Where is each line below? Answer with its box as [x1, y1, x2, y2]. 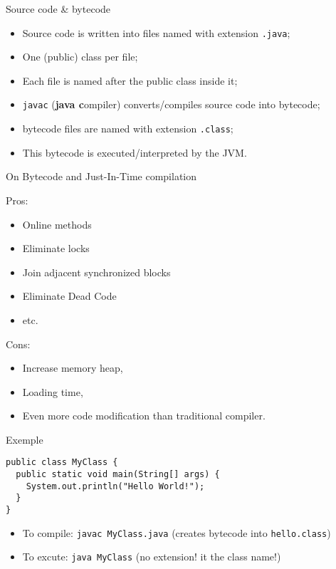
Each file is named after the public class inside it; [22, 73, 238, 88]
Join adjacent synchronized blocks [22, 264, 171, 279]
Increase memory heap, [22, 360, 123, 375]
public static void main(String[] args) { [16, 469, 220, 480]
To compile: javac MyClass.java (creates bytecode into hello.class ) [22, 525, 331, 540]
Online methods [22, 216, 92, 231]
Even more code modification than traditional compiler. [22, 408, 266, 423]
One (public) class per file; [22, 49, 138, 64]
